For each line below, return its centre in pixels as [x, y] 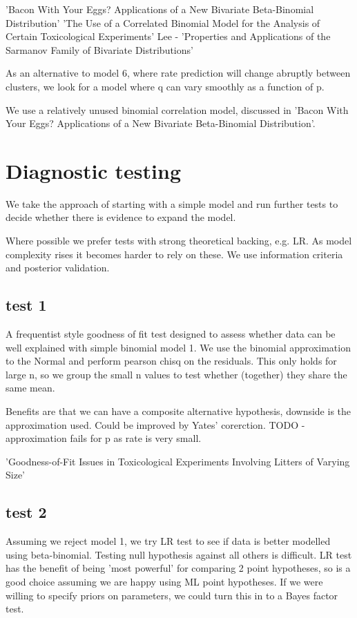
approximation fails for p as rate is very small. [104, 438]
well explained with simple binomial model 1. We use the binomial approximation [178, 347]
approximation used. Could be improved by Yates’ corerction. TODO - [155, 424]
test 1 [26, 305]
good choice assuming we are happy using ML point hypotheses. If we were [164, 581]
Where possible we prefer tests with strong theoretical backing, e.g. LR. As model [179, 241]
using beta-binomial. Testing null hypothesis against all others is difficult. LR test [179, 554]
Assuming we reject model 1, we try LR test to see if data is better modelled [168, 541]
